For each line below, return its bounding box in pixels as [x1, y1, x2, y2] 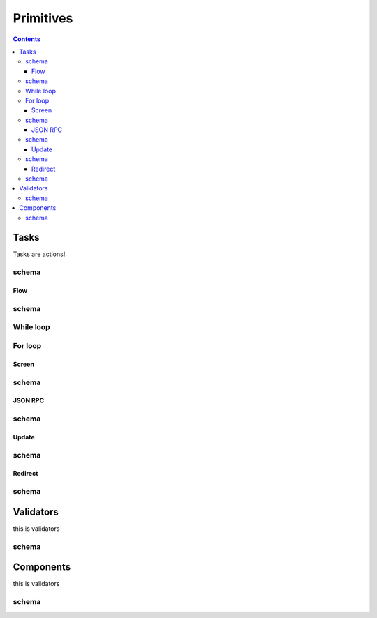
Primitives [13, 10, 73, 26]
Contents [13, 35, 41, 43]
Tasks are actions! [13, 250, 66, 258]
